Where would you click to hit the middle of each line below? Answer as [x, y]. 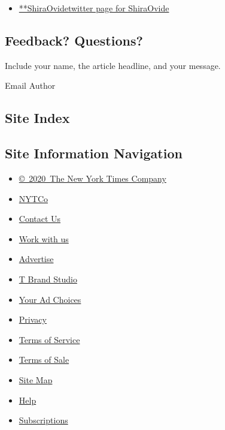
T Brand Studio [48, 279]
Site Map [36, 379]
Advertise [36, 259]
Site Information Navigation [94, 153]
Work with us [44, 238]
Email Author [30, 85]
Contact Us [40, 219]
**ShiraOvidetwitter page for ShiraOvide [94, 8]
